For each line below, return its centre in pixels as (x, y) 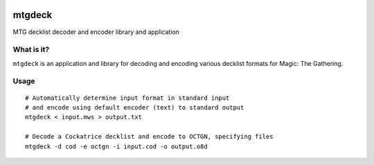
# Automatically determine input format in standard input (127, 98)
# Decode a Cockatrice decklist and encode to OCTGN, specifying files (149, 137)
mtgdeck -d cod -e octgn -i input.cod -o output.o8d (116, 146)
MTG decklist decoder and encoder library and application (96, 32)
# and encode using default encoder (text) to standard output (135, 107)
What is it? (31, 50)
